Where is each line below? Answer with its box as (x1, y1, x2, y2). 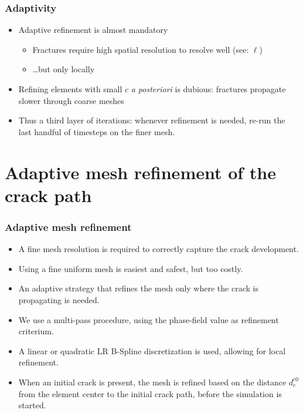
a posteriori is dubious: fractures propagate (131, 83, 286, 95)
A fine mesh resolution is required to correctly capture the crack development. (18, 243, 299, 255)
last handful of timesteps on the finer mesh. (18, 125, 175, 137)
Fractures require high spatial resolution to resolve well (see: (32, 43, 249, 55)
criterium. (18, 325, 54, 337)
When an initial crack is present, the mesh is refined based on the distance (18, 375, 287, 388)
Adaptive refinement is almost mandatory (18, 23, 168, 36)
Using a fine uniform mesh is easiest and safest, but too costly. (18, 262, 243, 274)
